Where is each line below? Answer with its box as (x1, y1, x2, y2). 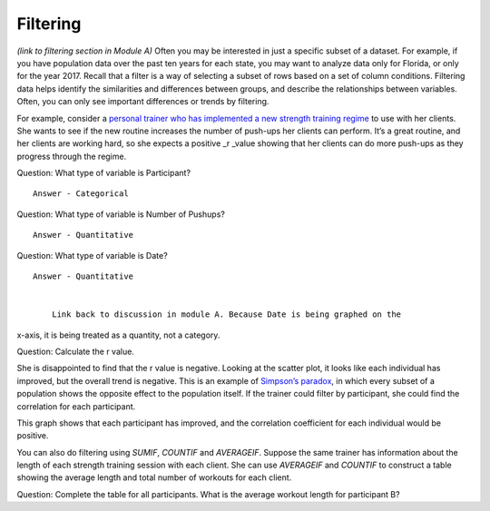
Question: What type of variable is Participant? (16, 168, 191, 179)
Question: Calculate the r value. (16, 346, 135, 357)
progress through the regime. (16, 151, 127, 162)
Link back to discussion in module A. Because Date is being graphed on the (51, 310, 402, 319)
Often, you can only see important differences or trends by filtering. (16, 96, 269, 107)
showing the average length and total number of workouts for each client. (16, 472, 292, 483)
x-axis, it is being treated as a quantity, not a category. (16, 329, 220, 340)
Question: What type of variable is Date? (16, 250, 168, 260)
